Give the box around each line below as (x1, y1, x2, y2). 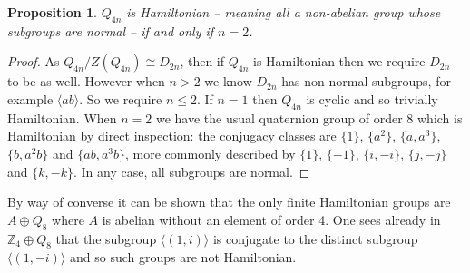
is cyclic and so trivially (306, 89, 438, 108)
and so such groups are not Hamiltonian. (70, 248, 297, 267)
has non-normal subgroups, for (281, 72, 451, 91)
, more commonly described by (125, 143, 296, 162)
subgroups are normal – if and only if (7, 21, 214, 40)
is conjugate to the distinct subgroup (212, 229, 418, 248)
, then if (180, 52, 225, 71)
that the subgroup (55, 229, 157, 248)
